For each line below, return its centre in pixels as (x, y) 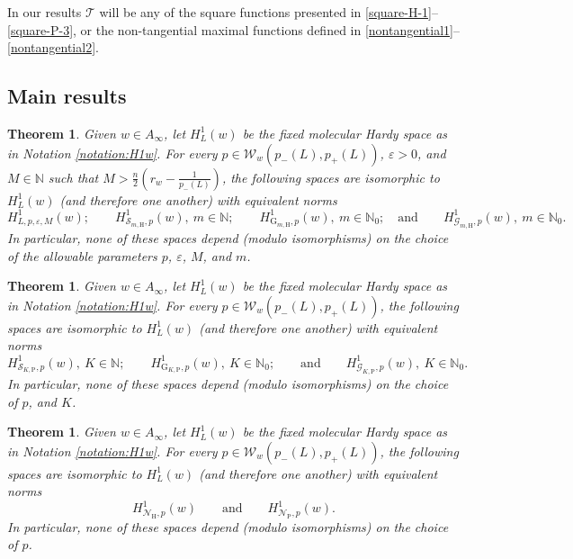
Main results (67, 96)
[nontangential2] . (53, 47)
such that (73, 177)
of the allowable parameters (82, 255)
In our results (45, 12)
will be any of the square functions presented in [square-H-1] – (269, 12)
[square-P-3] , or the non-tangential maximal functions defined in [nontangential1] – (233, 29)
